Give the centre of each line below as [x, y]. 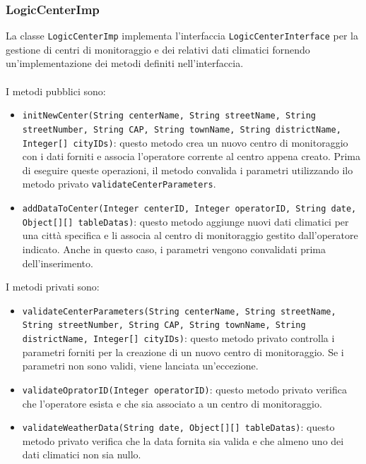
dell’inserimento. [58, 263]
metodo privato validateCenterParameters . [119, 184]
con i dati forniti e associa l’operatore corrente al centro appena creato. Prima [191, 156]
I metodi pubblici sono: [56, 91]
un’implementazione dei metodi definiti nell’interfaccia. [125, 63]
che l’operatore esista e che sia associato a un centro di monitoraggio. [172, 403]
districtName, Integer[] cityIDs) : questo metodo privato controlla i [178, 338]
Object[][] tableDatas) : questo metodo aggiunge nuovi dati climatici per [185, 221]
